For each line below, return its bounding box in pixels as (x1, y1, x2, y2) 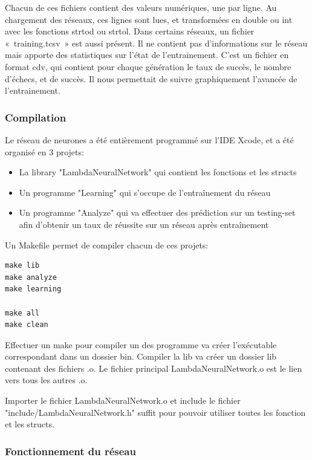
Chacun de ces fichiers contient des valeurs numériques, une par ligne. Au (5, 1, 277, 13)
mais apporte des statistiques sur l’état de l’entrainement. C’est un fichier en (5, 48, 289, 61)
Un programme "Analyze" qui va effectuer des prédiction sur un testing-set (19, 206, 296, 219)
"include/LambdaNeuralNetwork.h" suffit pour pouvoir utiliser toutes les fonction (5, 406, 306, 418)
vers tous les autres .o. (5, 374, 88, 386)
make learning (5, 285, 62, 294)
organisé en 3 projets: (5, 145, 84, 158)
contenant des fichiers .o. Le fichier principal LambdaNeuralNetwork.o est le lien (5, 361, 302, 374)
